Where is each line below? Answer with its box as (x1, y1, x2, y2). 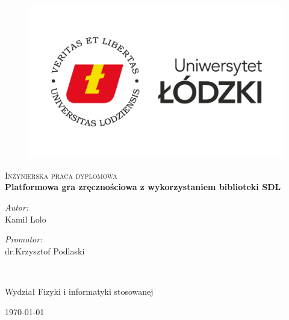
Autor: (5, 201, 29, 214)
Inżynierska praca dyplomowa (5, 168, 117, 181)
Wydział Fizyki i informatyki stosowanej (5, 285, 154, 297)
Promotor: (5, 233, 43, 245)
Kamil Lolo (5, 212, 46, 225)
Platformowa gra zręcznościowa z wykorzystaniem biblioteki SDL (5, 180, 281, 193)
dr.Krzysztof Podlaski (5, 244, 85, 257)
